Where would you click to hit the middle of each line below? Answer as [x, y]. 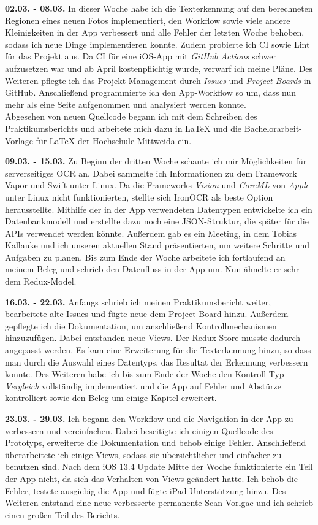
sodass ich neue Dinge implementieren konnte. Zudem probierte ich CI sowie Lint [157, 44]
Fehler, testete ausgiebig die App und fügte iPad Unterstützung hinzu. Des [146, 490]
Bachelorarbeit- [273, 128]
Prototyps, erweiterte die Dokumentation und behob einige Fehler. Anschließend [156, 443]
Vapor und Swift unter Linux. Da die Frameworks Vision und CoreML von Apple [157, 185]
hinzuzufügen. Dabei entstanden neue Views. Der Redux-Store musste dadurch [153, 338]
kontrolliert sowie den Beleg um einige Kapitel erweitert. [111, 398]
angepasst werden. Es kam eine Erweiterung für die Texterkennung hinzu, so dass [158, 350]
